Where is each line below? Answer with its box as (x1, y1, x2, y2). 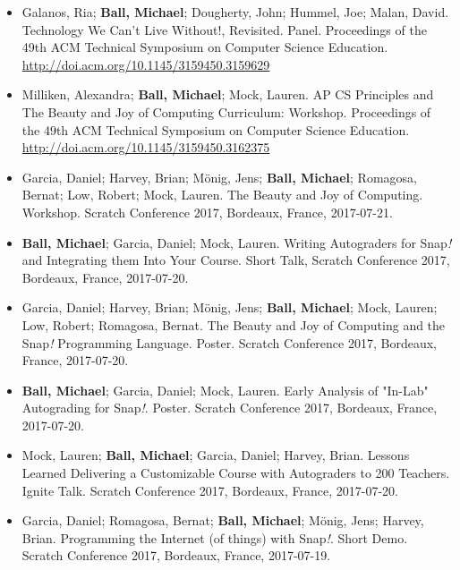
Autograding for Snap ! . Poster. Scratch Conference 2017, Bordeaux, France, (21, 398, 438, 417)
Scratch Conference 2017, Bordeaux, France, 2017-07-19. (21, 546, 331, 565)
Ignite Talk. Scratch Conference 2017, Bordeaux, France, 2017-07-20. (21, 481, 398, 499)
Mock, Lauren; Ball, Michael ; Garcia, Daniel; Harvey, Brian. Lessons (21, 446, 410, 464)
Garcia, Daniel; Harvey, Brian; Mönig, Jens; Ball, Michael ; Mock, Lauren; (21, 298, 438, 317)
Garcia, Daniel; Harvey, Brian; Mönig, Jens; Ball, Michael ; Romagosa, (21, 167, 417, 186)
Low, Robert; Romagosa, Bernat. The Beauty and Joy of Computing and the (21, 315, 446, 334)
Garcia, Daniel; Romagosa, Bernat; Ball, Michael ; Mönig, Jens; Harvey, (21, 511, 424, 530)
